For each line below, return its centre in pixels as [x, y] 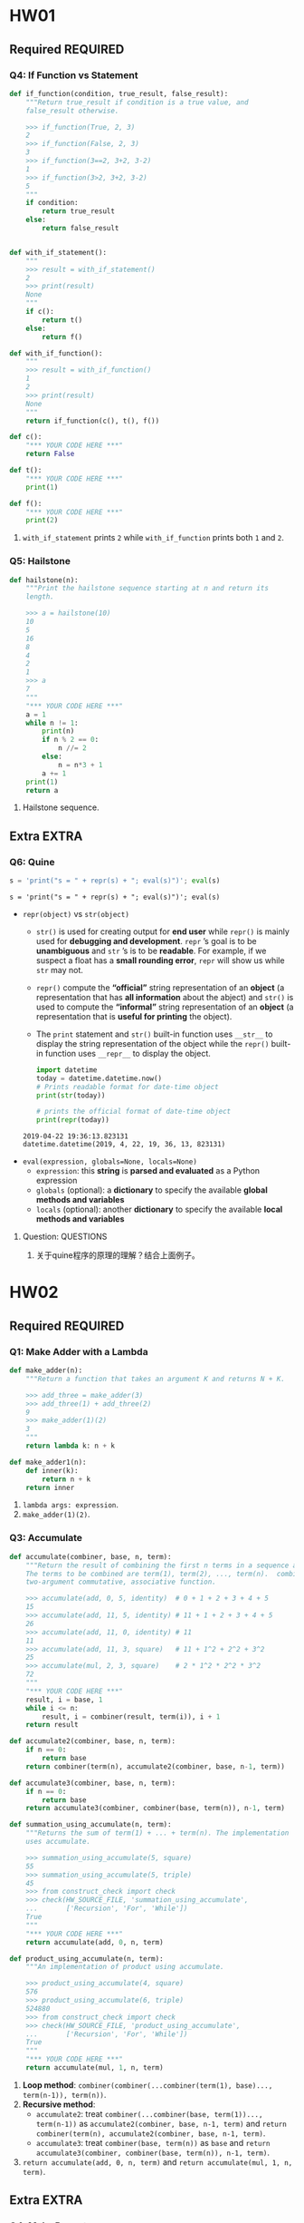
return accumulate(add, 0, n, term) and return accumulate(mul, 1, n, [157, 2162]
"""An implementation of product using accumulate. [125, 1967]
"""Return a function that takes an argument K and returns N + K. [155, 1379]
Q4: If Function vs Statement [74, 75]
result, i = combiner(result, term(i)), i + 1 [131, 1716]
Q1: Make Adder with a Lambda [79, 1351]
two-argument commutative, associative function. [121, 1582]
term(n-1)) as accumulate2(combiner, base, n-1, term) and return [161, 2123]
